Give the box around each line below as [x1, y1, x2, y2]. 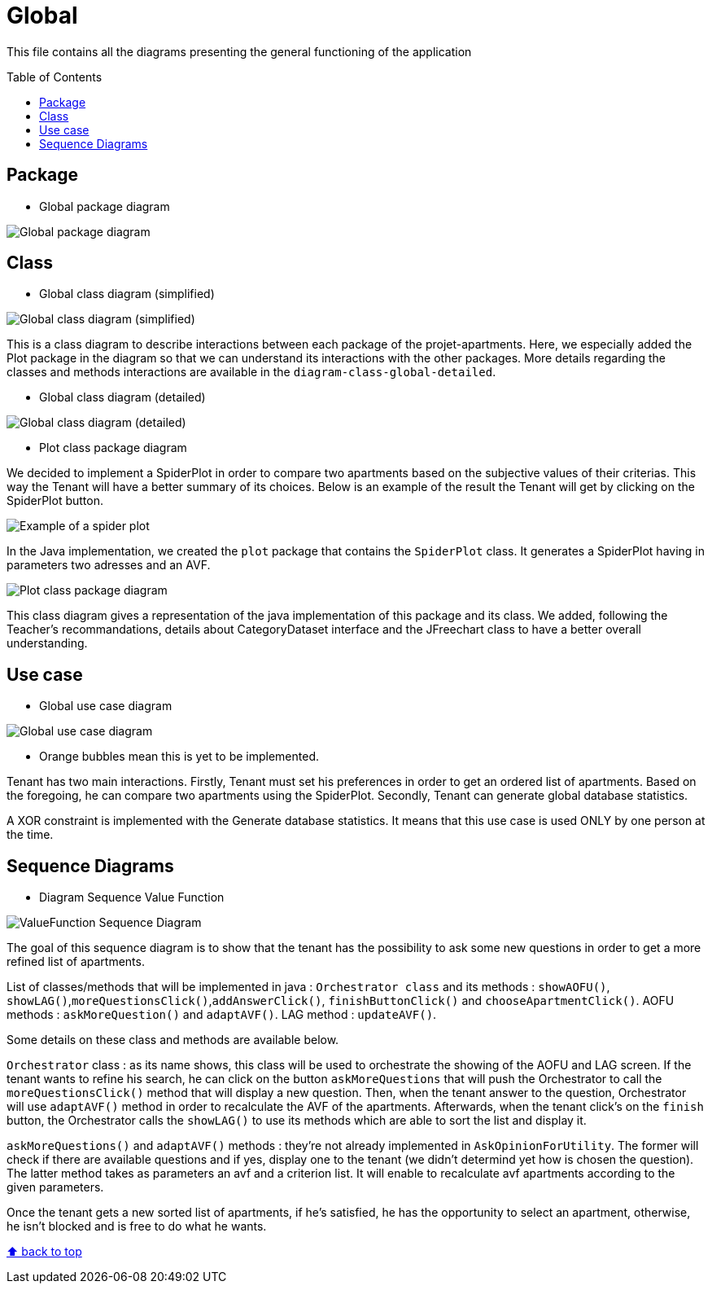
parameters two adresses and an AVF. [7, 558, 211, 573]
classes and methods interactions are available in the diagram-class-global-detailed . [7, 365, 496, 380]
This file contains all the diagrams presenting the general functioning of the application [7, 44, 472, 59]
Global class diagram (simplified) [39, 287, 215, 301]
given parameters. [7, 1180, 104, 1195]
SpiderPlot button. [7, 494, 103, 508]
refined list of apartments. [7, 954, 145, 969]
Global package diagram [39, 199, 170, 213]
